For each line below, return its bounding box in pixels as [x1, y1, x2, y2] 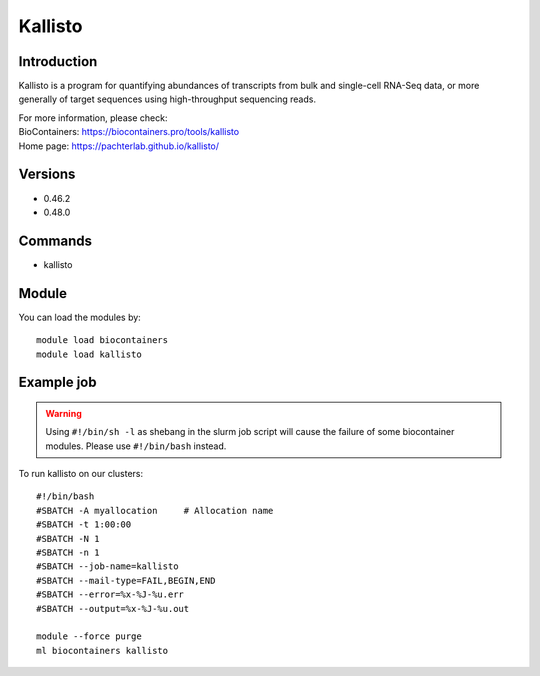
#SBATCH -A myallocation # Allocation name [36, 505, 274, 516]
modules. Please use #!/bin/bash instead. [45, 440, 227, 452]
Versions [18, 166, 76, 183]
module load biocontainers [36, 335, 169, 346]
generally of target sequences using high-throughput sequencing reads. [18, 93, 317, 105]
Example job [18, 374, 97, 391]
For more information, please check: [18, 111, 168, 124]
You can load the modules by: [18, 311, 142, 323]
